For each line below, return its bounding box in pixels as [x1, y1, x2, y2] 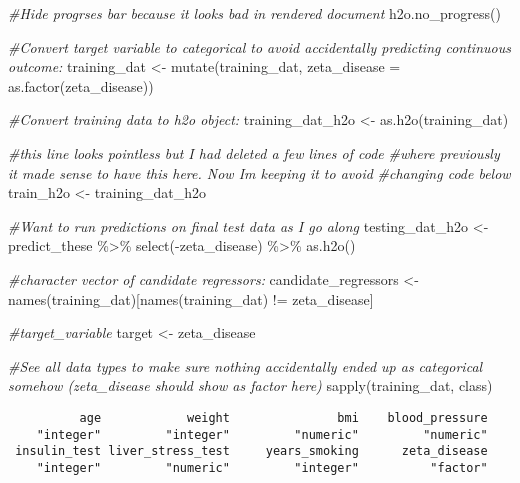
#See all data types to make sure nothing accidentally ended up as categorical [8, 355, 483, 376]
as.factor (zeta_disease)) [8, 75, 154, 96]
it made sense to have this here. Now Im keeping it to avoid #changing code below [8, 162, 511, 183]
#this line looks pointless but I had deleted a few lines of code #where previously [8, 142, 500, 163]
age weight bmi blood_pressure [79, 410, 488, 425]
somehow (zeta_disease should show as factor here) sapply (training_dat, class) [8, 375, 493, 396]
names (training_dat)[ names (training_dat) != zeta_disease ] [8, 288, 374, 309]
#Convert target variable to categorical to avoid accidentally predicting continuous [8, 36, 511, 57]
